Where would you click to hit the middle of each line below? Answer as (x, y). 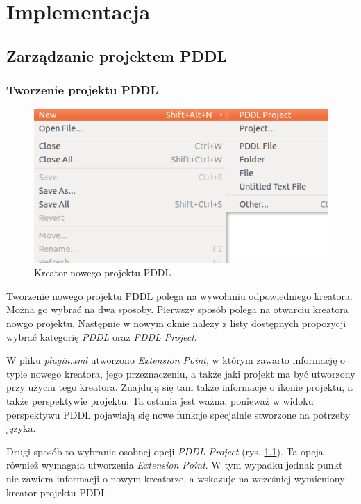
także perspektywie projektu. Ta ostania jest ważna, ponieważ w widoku (160, 401)
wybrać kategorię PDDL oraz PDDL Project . (102, 336)
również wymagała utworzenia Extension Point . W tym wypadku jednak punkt (175, 465)
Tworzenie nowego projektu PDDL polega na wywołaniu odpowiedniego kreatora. (179, 295)
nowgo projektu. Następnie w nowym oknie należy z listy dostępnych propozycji (176, 323)
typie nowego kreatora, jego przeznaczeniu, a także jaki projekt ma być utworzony (181, 373)
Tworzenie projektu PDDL (82, 90)
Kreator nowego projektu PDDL (103, 272)
